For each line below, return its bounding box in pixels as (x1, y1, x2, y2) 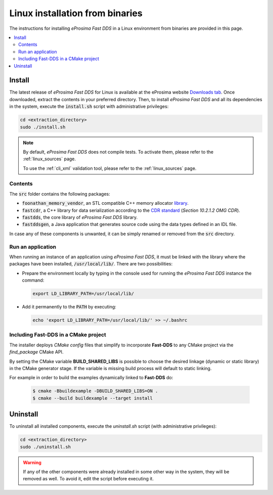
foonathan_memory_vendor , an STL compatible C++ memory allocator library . (22, 200, 189, 206)
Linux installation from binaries (9, 8, 143, 19)
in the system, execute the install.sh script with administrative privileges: (9, 104, 169, 110)
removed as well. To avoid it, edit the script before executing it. (23, 476, 154, 482)
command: (22, 277, 44, 283)
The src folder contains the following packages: (9, 191, 111, 197)
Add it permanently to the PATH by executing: (22, 304, 116, 310)
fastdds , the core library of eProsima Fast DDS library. (22, 214, 138, 220)
